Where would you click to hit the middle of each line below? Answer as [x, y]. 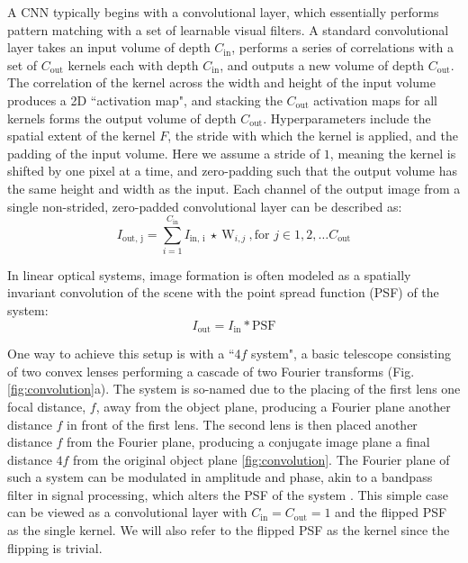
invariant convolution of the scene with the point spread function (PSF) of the [223, 292]
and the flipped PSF [391, 512]
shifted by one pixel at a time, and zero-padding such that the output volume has [233, 171]
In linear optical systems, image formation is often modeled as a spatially [209, 274]
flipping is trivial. [55, 547]
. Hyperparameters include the [347, 118]
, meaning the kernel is [393, 153]
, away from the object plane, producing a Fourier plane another [273, 406]
